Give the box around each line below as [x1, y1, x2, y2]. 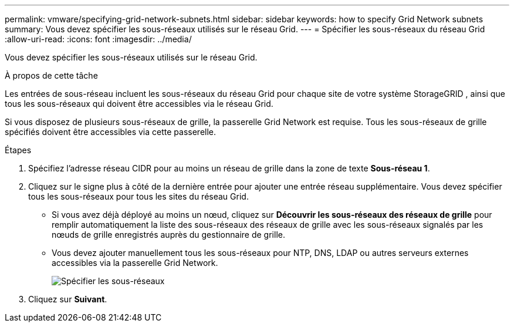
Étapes [5, 145, 32, 155]
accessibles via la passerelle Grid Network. [52, 258, 218, 268]
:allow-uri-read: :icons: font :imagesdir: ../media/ [5, 34, 192, 44]
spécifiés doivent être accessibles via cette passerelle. [5, 127, 217, 137]
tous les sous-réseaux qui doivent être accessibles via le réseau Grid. [5, 99, 273, 109]
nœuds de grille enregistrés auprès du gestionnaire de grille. [52, 230, 285, 240]
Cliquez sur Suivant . [28, 294, 107, 304]
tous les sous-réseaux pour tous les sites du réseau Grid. [28, 191, 249, 201]
